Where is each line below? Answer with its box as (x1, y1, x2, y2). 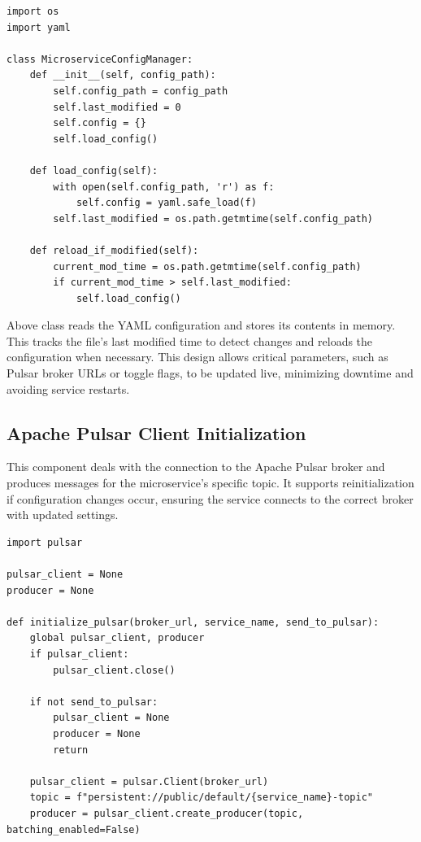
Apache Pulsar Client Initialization (7, 420, 306, 445)
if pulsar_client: (29, 648, 129, 660)
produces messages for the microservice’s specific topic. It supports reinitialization (7, 474, 414, 491)
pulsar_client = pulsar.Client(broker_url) (29, 775, 269, 787)
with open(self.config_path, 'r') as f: (53, 181, 275, 193)
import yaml (7, 21, 71, 33)
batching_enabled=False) (7, 823, 141, 835)
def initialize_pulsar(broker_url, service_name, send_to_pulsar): (7, 616, 380, 628)
